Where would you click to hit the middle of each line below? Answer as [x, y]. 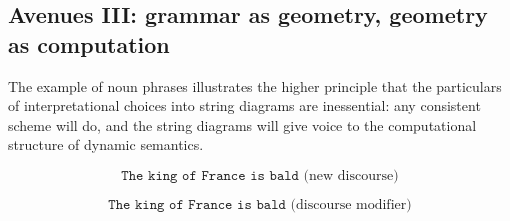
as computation [89, 43]
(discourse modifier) [351, 204]
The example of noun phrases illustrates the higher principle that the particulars [255, 85]
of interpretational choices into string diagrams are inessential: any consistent [244, 105]
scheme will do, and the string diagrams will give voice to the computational [242, 124]
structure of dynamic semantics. [106, 144]
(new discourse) [351, 175]
